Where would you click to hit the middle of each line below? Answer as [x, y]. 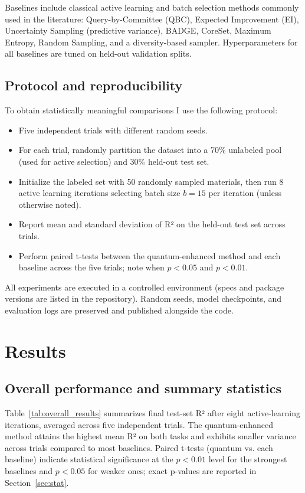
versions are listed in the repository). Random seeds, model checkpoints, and [143, 298]
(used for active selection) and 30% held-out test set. [114, 161]
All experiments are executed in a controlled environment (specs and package [145, 287]
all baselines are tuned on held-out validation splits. [98, 53]
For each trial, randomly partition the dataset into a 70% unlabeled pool [150, 150]
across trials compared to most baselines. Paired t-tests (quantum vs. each [139, 447]
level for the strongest [248, 459]
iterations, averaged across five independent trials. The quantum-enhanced [139, 424]
